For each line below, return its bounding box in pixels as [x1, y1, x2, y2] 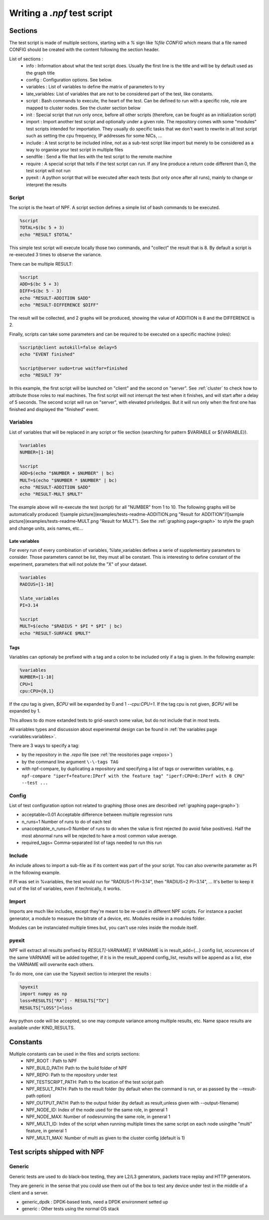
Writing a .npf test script [9, 7, 113, 18]
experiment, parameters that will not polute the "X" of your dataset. [9, 561, 147, 567]
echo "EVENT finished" [19, 352, 75, 357]
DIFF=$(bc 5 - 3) [19, 288, 62, 294]
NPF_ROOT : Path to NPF [26, 1058, 77, 1064]
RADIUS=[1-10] [19, 582, 54, 587]
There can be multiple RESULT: [9, 261, 73, 267]
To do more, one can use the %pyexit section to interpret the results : [9, 970, 151, 976]
